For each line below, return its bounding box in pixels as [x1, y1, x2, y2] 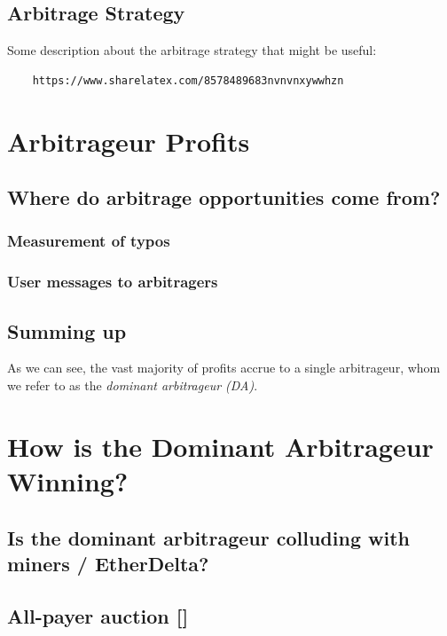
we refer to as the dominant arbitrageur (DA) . [7, 376, 258, 395]
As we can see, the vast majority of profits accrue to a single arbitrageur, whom [7, 358, 441, 377]
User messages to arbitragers [7, 271, 218, 293]
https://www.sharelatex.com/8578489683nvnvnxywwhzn [32, 74, 344, 87]
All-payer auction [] [7, 601, 189, 629]
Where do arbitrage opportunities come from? [7, 184, 441, 211]
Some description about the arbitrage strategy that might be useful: [7, 41, 377, 59]
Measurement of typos [7, 230, 170, 252]
